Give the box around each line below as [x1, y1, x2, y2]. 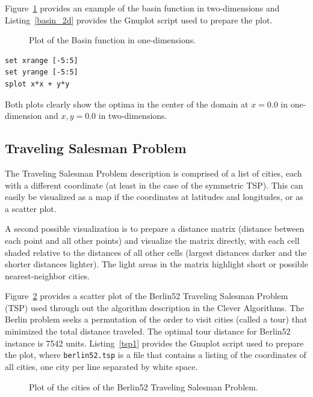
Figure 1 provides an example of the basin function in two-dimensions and [5, 2, 280, 14]
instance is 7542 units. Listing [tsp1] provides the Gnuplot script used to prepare [5, 336, 304, 349]
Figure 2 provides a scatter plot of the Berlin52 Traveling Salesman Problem [5, 289, 288, 302]
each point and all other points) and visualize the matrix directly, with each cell [5, 234, 300, 246]
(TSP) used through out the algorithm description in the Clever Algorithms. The [5, 301, 305, 314]
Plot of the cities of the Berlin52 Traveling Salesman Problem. [29, 380, 258, 393]
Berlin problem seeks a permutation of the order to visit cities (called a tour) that [5, 313, 308, 326]
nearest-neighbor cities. [5, 269, 90, 282]
